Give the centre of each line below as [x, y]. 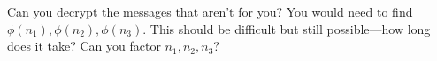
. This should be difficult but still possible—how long [287, 28]
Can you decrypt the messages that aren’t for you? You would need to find [210, 11]
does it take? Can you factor [84, 46]
